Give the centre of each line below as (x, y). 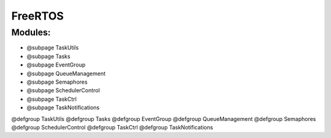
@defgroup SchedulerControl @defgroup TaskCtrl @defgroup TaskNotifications (112, 127)
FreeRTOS (38, 16)
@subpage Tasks (48, 56)
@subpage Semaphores (57, 82)
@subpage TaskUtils (53, 48)
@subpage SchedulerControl (63, 90)
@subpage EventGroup (56, 65)
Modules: (31, 32)
